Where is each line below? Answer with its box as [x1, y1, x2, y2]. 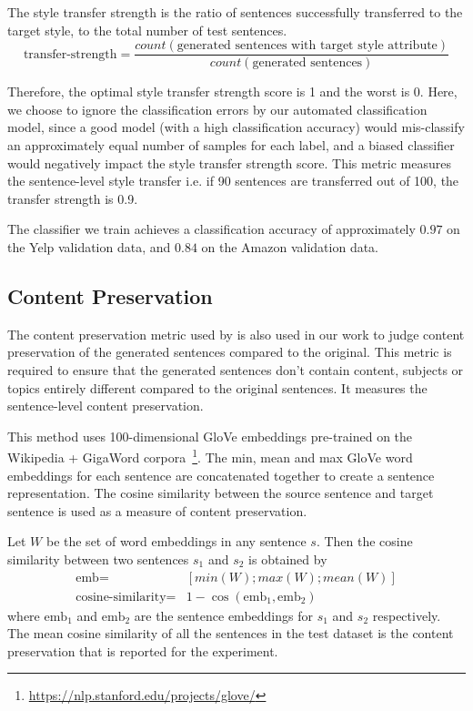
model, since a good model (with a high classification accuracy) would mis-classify [7, 117, 465, 137]
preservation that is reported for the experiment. [7, 641, 278, 660]
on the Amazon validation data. [201, 238, 379, 256]
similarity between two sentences [7, 549, 189, 568]
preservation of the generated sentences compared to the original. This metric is [7, 342, 452, 361]
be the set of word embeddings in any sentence [45, 532, 307, 551]
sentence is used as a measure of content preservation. [7, 501, 307, 520]
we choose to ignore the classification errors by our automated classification [7, 99, 428, 118]
